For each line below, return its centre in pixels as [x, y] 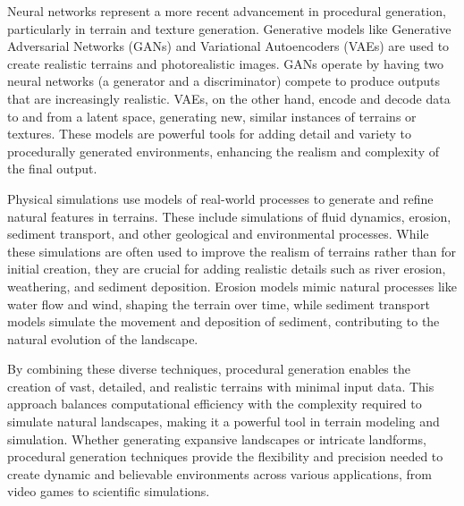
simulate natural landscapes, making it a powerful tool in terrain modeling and [224, 422]
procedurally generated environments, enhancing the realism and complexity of [223, 151]
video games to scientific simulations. [109, 491]
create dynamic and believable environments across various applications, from [220, 473]
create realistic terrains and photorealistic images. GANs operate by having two [225, 63]
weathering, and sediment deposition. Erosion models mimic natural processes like [232, 286]
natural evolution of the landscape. [103, 338]
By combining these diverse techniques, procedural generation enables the [209, 369]
